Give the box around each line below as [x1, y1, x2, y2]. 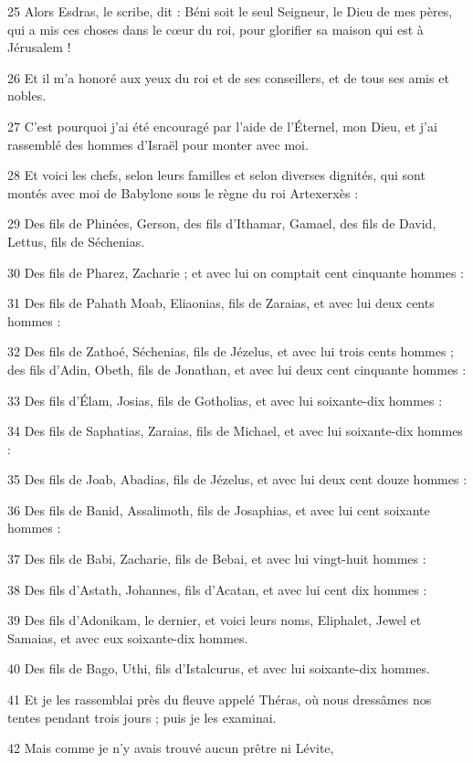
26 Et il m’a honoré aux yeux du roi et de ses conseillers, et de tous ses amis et [7, 68, 449, 87]
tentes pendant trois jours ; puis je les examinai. [7, 707, 277, 726]
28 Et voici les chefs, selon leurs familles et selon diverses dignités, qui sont [7, 165, 426, 185]
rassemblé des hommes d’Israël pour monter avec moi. [7, 134, 309, 154]
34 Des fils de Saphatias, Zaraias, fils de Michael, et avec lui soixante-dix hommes [7, 421, 463, 440]
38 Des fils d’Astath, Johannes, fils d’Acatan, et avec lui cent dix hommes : [7, 579, 427, 599]
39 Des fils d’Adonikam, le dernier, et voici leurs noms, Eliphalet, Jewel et [7, 610, 422, 630]
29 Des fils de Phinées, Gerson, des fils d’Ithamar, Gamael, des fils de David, [7, 214, 436, 233]
